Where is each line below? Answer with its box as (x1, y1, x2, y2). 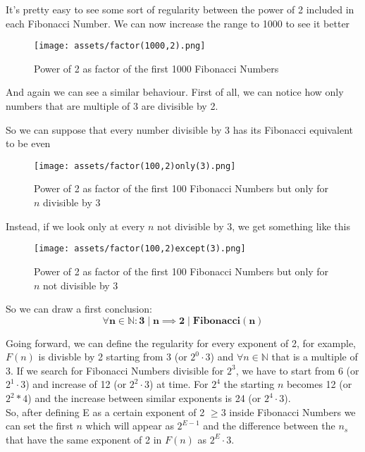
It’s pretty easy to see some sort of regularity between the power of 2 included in (6, 2, 354, 16)
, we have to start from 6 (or (235, 363, 359, 377)
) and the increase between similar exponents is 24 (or (27, 391, 261, 406)
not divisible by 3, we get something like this (157, 218, 350, 233)
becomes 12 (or (286, 377, 352, 391)
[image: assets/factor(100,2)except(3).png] (34, 244, 246, 254)
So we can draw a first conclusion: (6, 301, 152, 316)
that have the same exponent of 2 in (6, 432, 162, 446)
